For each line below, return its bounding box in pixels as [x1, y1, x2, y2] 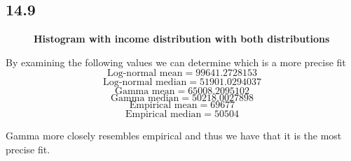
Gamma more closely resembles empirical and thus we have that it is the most [6, 128, 342, 143]
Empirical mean [129, 100, 198, 111]
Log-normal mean [106, 68, 183, 79]
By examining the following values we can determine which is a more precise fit [6, 54, 346, 69]
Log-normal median [103, 77, 187, 88]
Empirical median [125, 109, 202, 120]
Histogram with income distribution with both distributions [34, 31, 330, 46]
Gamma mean [114, 86, 175, 97]
